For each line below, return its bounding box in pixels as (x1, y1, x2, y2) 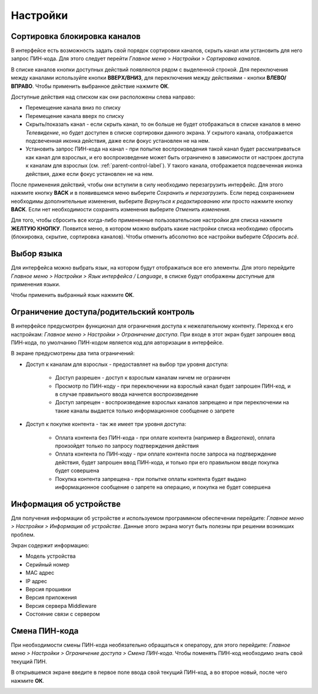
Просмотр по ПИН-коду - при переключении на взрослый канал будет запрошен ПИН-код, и (55, 382, 291, 389)
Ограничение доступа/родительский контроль (11, 307, 195, 317)
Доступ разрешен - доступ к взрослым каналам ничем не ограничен (55, 374, 231, 381)
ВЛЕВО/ (266, 74, 287, 81)
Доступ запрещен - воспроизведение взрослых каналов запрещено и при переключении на (55, 399, 289, 406)
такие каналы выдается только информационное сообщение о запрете (55, 407, 235, 414)
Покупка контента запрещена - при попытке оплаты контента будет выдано (55, 475, 247, 482)
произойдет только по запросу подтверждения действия (55, 442, 199, 449)
